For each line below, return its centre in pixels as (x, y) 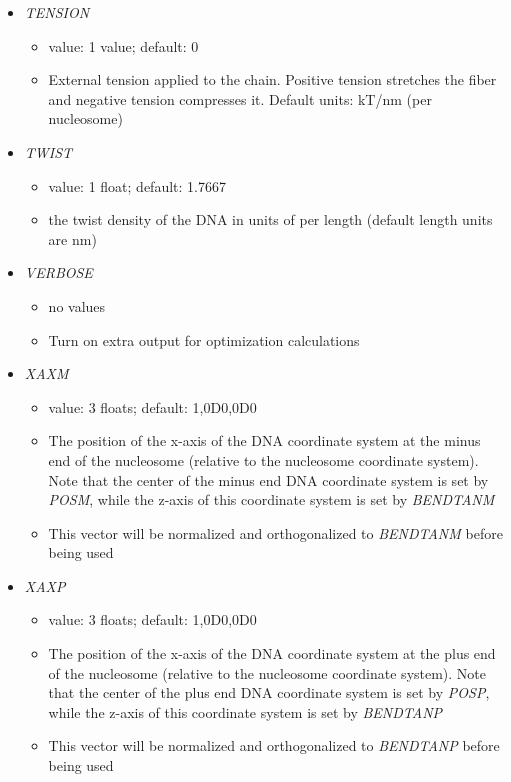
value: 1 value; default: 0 (123, 45)
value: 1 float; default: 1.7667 (137, 185)
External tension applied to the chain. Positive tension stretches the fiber (272, 79)
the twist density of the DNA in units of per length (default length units (270, 219)
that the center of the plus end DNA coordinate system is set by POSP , (269, 692)
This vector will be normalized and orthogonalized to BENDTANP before (274, 745)
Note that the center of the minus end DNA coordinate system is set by (268, 479)
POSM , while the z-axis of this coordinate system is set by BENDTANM (271, 499)
